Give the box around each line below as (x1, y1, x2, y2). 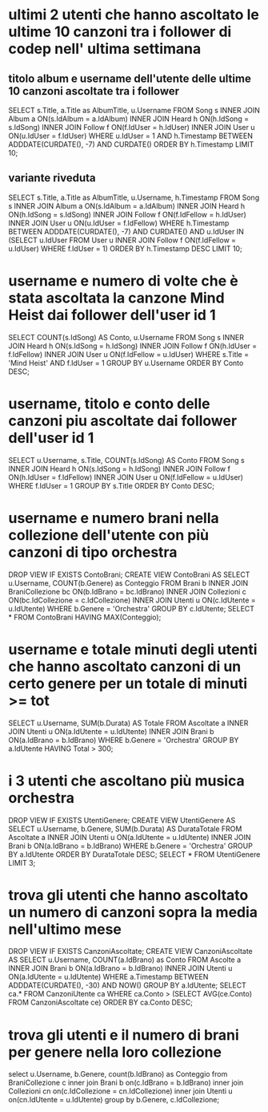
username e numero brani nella (8, 509, 219, 527)
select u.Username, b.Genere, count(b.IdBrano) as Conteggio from (8, 1069, 228, 1079)
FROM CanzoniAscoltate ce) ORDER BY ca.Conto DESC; (8, 997, 194, 1008)
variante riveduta (8, 171, 96, 185)
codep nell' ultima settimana (8, 40, 202, 58)
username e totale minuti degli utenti (8, 640, 258, 659)
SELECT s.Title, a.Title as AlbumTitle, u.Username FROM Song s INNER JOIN (8, 106, 260, 115)
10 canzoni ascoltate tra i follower (8, 84, 180, 98)
